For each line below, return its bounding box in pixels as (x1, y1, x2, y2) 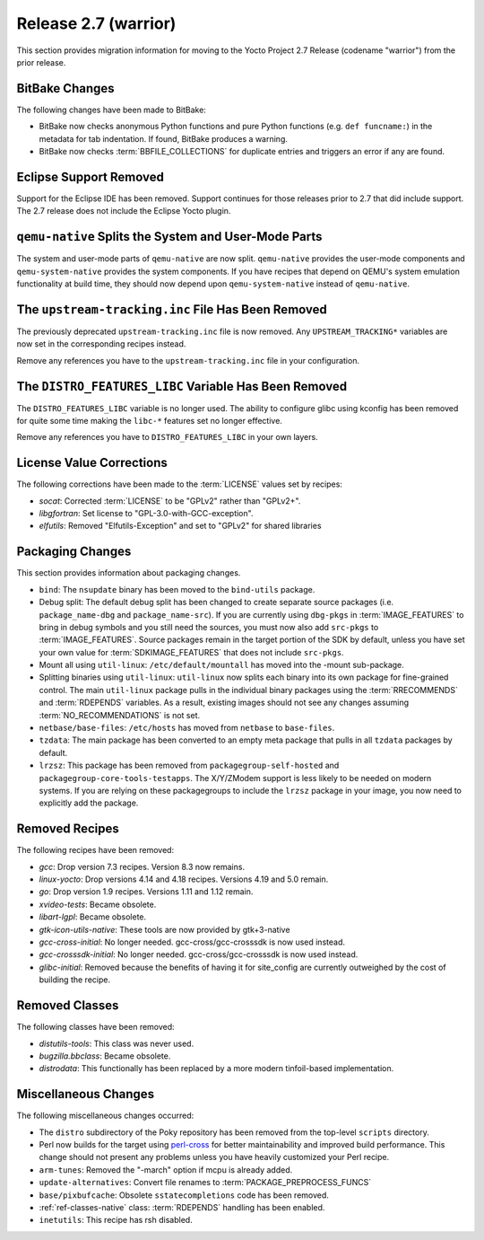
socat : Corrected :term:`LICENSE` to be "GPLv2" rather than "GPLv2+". (39, 495, 301, 506)
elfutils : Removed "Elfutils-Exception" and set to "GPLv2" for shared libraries (39, 521, 322, 532)
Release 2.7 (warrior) (16, 13, 177, 33)
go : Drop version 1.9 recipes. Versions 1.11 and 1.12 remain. (39, 886, 254, 897)
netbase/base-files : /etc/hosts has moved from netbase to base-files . (39, 723, 335, 734)
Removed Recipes (16, 822, 120, 837)
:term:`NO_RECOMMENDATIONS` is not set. (39, 709, 201, 720)
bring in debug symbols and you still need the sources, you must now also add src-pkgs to (39, 621, 379, 632)
